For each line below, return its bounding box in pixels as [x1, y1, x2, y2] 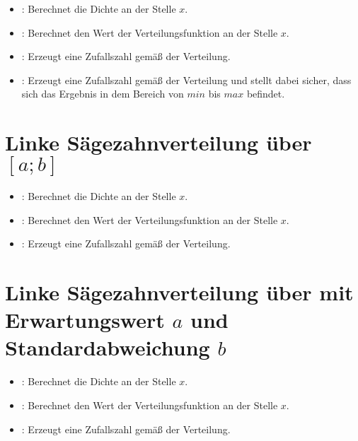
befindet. [246, 86, 285, 101]
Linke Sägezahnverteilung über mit [5, 278, 354, 307]
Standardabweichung [5, 333, 210, 362]
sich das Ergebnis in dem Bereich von [21, 86, 184, 101]
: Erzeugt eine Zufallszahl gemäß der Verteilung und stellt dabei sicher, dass [21, 72, 352, 87]
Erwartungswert [5, 305, 165, 334]
